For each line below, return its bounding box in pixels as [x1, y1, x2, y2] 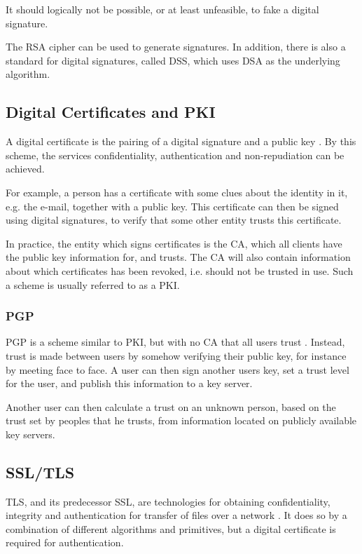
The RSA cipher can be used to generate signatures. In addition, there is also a [6, 39, 346, 54]
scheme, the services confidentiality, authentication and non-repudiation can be [6, 147, 344, 162]
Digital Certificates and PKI [6, 101, 216, 123]
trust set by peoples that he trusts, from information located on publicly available [6, 413, 357, 428]
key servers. [6, 426, 55, 441]
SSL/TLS [6, 461, 75, 482]
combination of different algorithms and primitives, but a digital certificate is [6, 521, 336, 536]
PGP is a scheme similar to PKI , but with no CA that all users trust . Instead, [6, 335, 345, 349]
